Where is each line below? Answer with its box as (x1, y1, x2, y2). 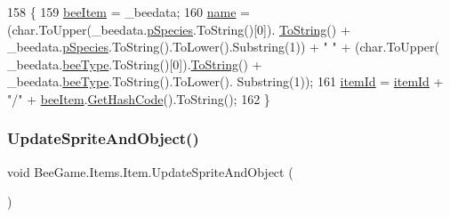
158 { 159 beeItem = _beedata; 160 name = (7, 3, 251, 20)
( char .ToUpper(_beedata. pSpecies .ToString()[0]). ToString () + (7, 20, 350, 38)
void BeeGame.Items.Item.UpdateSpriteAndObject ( (7, 162, 293, 181)
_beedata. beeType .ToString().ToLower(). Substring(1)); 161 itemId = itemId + (7, 72, 444, 91)
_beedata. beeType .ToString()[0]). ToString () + (7, 54, 262, 73)
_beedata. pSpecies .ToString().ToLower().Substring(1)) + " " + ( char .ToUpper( (7, 37, 439, 56)
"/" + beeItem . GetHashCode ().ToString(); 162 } (7, 89, 270, 108)
